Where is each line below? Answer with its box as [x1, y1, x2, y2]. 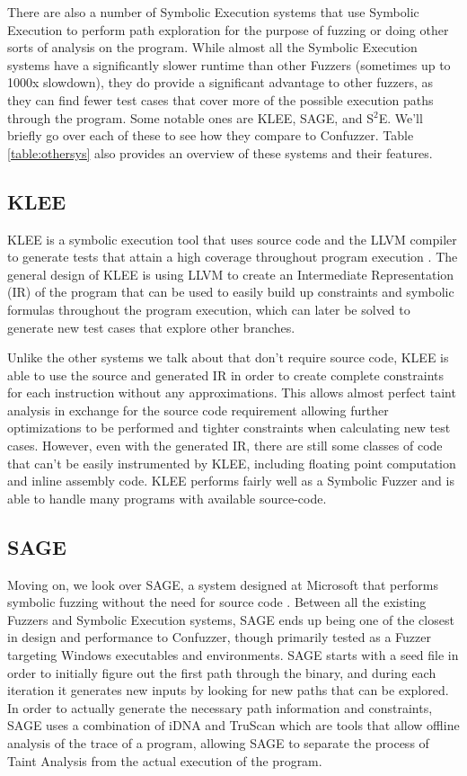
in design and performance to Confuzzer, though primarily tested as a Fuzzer [7, 628, 432, 647]
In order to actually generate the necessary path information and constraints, [7, 698, 433, 717]
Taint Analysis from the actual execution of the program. [7, 751, 322, 770]
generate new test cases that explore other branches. [7, 317, 295, 336]
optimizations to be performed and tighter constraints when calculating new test [7, 418, 451, 437]
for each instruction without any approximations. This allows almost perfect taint [7, 383, 456, 402]
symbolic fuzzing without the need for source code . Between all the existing [7, 593, 427, 611]
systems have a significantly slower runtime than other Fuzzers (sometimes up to [7, 55, 451, 74]
